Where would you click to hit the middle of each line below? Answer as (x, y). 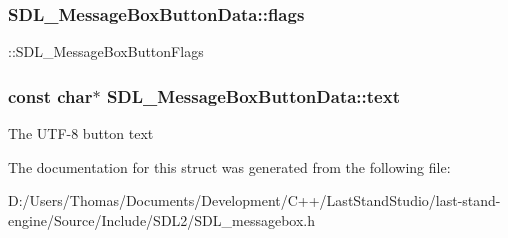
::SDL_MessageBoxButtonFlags (106, 51)
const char (50, 95)
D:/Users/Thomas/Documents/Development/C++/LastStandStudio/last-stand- (254, 200)
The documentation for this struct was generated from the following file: (229, 166)
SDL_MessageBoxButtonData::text (253, 95)
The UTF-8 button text (81, 133)
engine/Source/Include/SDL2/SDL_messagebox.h (162, 219)
